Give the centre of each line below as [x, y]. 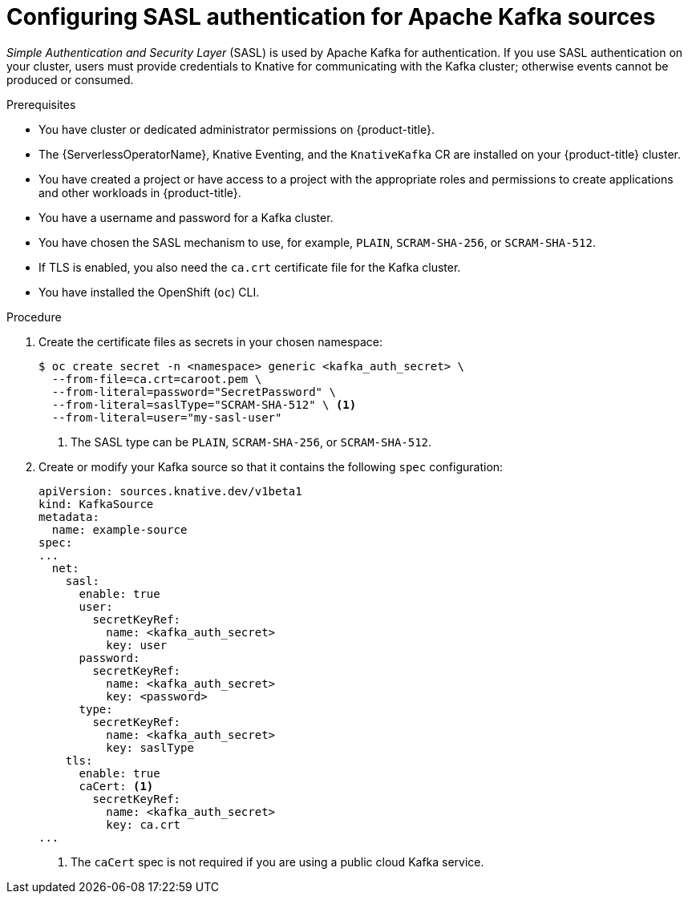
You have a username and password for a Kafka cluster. [186, 217]
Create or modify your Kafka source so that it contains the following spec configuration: [271, 466]
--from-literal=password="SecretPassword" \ [194, 391]
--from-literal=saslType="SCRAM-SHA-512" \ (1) [204, 404]
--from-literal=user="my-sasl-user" [167, 417]
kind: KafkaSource [96, 504]
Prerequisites [41, 104]
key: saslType [150, 747]
